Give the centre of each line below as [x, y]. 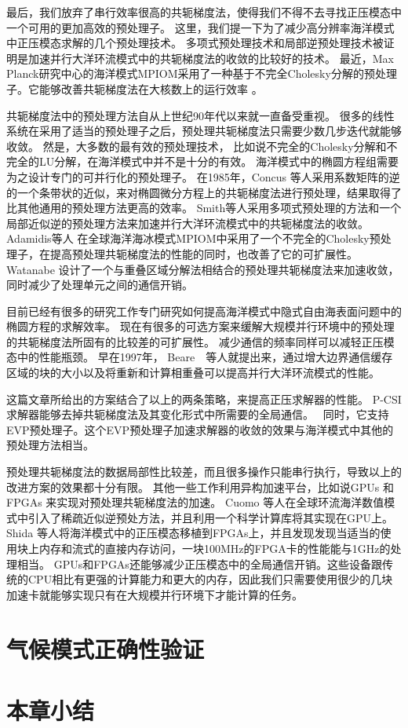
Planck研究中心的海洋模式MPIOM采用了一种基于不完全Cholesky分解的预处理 [202, 73]
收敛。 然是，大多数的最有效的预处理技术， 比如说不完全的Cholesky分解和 [197, 146]
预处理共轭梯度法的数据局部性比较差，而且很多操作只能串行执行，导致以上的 [204, 472]
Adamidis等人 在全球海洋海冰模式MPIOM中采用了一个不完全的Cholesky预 [193, 238]
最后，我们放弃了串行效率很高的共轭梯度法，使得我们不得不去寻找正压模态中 [204, 12]
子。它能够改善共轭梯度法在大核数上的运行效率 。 [135, 88]
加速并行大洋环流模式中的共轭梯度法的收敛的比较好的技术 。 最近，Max [211, 58]
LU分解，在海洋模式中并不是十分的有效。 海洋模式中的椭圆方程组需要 [219, 161]
